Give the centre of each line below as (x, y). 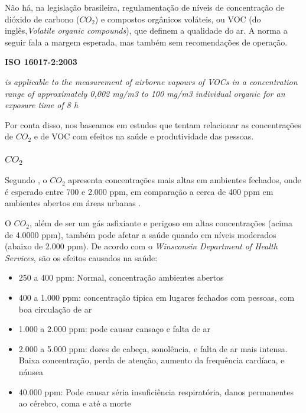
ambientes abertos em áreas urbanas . (73, 203)
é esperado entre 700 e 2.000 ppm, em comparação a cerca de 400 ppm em (139, 191)
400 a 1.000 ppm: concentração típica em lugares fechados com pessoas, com (157, 297)
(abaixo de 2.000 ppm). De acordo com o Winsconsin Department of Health (141, 246)
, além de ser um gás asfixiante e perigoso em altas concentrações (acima (161, 223)
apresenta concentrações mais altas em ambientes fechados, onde (185, 180)
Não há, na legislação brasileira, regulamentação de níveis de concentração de (144, 7)
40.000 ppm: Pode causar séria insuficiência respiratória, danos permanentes (156, 391)
